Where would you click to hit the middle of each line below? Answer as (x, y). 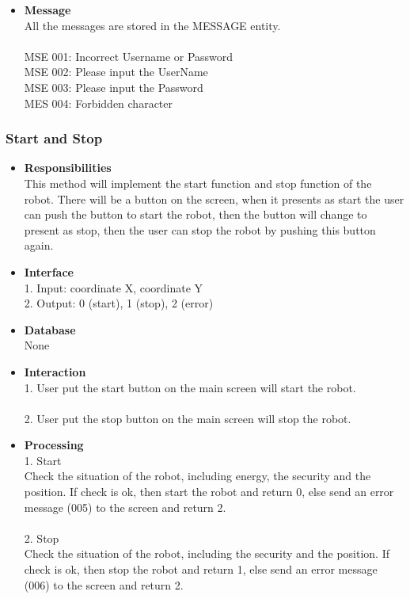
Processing (54, 445)
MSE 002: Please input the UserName (116, 72)
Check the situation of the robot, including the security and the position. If (207, 553)
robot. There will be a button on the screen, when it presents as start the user (214, 198)
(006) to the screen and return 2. (104, 584)
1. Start (43, 460)
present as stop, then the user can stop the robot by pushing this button (200, 229)
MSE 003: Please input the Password (114, 87)
